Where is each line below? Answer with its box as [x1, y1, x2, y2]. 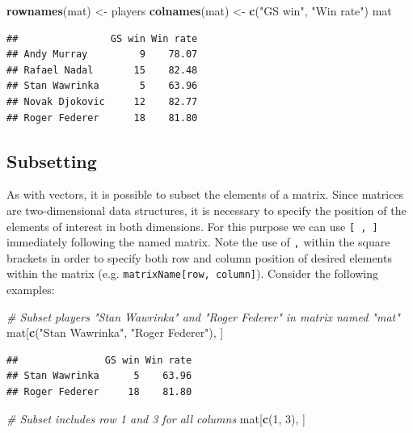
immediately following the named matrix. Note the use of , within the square [6, 233, 390, 250]
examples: [6, 281, 55, 298]
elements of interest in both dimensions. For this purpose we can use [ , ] [6, 217, 378, 234]
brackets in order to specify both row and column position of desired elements [6, 249, 392, 266]
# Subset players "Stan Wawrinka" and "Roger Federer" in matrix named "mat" [6, 308, 400, 325]
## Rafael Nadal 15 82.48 [6, 64, 198, 76]
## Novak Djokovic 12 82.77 [6, 95, 198, 107]
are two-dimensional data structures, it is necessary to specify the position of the [6, 201, 407, 218]
